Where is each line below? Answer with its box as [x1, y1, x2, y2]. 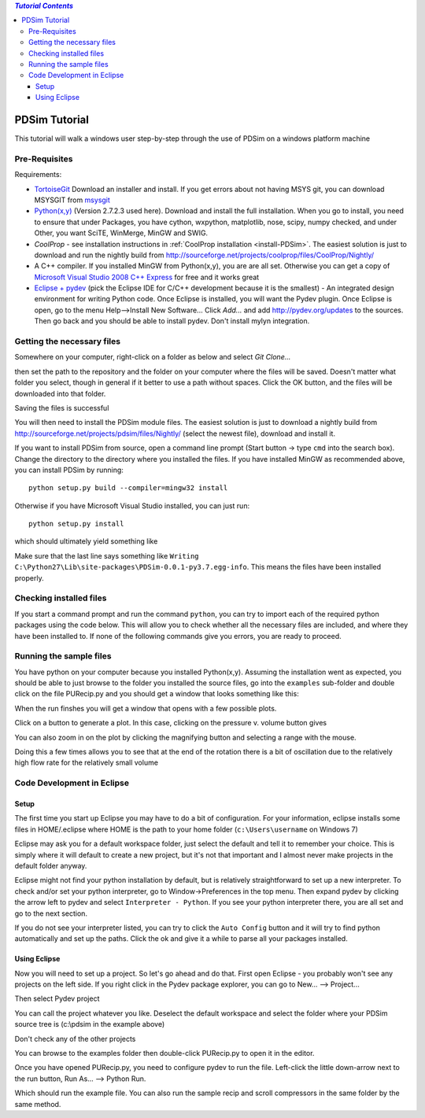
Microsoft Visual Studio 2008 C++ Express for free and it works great [34, 272, 260, 282]
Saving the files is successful [14, 403, 109, 412]
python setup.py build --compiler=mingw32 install [28, 484, 228, 493]
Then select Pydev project [14, 994, 100, 1003]
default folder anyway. [14, 861, 87, 870]
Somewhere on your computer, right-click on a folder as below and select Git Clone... [14, 352, 291, 362]
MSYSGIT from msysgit [34, 195, 110, 205]
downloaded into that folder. [14, 389, 106, 398]
